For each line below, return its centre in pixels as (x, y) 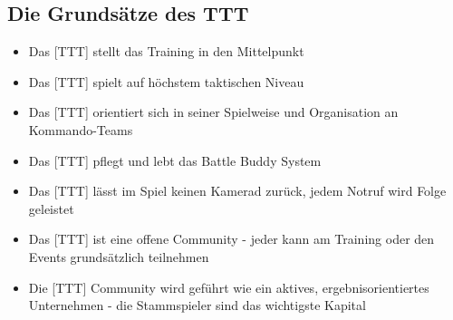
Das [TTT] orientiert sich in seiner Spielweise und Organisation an (213, 112)
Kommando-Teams (81, 129)
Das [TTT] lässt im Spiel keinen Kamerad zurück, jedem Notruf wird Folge (237, 191)
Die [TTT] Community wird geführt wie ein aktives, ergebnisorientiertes (229, 287)
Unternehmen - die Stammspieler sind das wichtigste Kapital (197, 305)
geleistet (51, 208)
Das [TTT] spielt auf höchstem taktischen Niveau (166, 81)
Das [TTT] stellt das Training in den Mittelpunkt (166, 51)
